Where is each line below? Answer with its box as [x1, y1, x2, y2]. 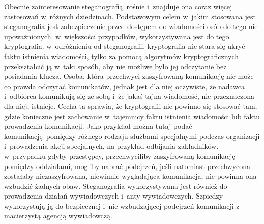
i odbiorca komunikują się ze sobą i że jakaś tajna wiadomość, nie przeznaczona [4, 91, 254, 101]
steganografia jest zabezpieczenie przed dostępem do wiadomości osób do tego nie [4, 21, 258, 32]
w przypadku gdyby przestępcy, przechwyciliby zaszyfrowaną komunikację [4, 150, 236, 161]
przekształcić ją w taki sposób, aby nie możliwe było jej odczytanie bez [4, 61, 227, 71]
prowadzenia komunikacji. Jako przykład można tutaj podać [4, 121, 192, 131]
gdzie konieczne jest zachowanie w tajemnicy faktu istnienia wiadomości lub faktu [4, 110, 260, 121]
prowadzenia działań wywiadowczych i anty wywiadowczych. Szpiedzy [4, 190, 223, 201]
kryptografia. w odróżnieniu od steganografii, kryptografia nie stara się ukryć [4, 41, 245, 51]
